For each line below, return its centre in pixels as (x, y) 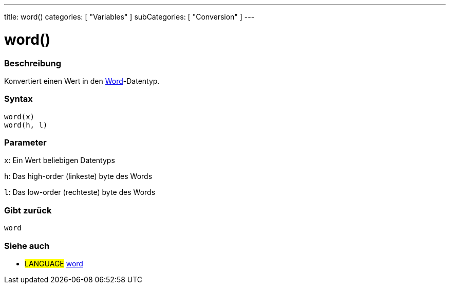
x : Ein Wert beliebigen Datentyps (60, 160)
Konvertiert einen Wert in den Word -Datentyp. (82, 81)
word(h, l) (26, 125)
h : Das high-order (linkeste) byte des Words (78, 176)
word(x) (20, 116)
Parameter (25, 142)
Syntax (18, 99)
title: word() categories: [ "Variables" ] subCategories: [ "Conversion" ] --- (129, 17)
